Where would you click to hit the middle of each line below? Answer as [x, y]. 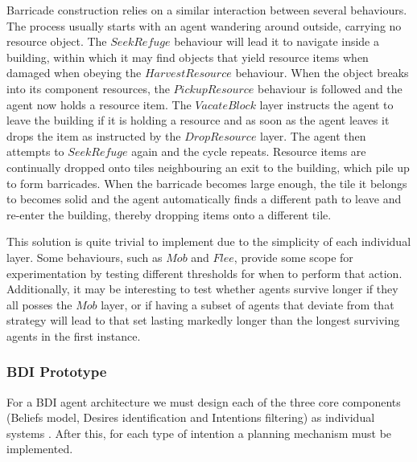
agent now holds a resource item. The [99, 104]
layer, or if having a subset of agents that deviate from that [248, 304]
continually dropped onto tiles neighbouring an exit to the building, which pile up [208, 167]
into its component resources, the [88, 88]
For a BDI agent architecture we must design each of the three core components [204, 401]
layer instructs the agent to [326, 104]
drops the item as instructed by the [94, 135]
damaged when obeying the [74, 73]
